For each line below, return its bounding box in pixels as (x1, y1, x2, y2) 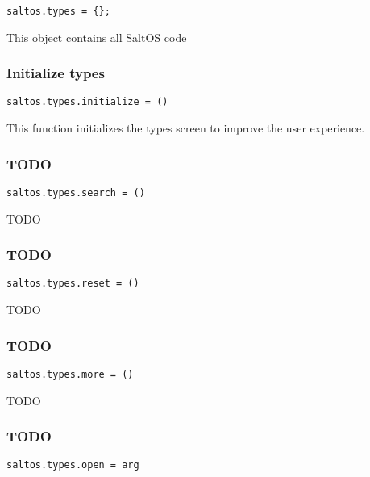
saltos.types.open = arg (6, 459, 139, 471)
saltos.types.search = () (6, 186, 145, 199)
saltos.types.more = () (6, 368, 134, 380)
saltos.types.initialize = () (6, 96, 168, 108)
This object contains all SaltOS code (6, 28, 187, 45)
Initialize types (6, 63, 105, 83)
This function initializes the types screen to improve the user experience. (6, 119, 365, 136)
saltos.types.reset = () (6, 278, 139, 290)
